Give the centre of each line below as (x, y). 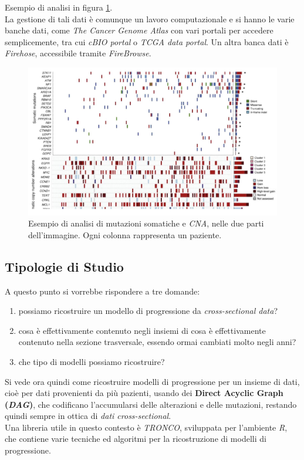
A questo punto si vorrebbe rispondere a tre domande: (102, 291)
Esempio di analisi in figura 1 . (59, 7)
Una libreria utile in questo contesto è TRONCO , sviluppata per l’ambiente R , (146, 427)
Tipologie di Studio (64, 266)
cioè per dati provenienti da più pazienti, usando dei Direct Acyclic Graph (144, 393)
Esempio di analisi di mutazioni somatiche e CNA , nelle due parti (146, 223)
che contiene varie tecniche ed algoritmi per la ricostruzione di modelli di (136, 439)
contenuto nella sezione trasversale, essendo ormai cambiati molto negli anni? (157, 342)
